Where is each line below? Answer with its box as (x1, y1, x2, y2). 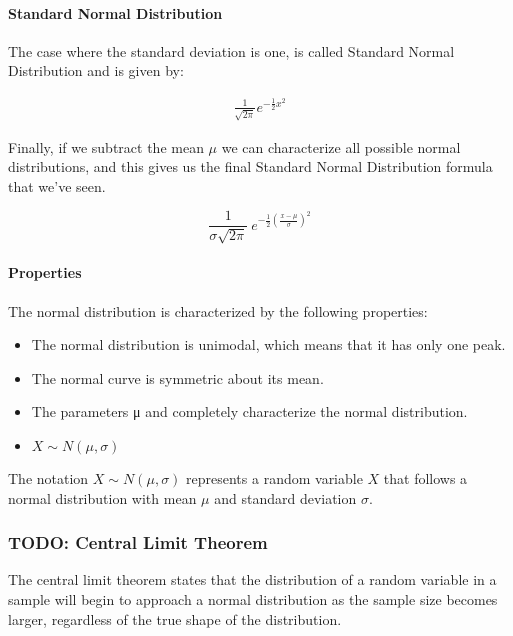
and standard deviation (214, 487, 357, 508)
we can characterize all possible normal (221, 136, 461, 157)
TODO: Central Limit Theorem (8, 530, 268, 555)
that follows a (383, 468, 468, 489)
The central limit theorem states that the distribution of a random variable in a (8, 569, 497, 590)
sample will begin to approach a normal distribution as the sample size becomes (8, 589, 498, 610)
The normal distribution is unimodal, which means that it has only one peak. (31, 334, 506, 355)
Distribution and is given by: (8, 60, 184, 81)
